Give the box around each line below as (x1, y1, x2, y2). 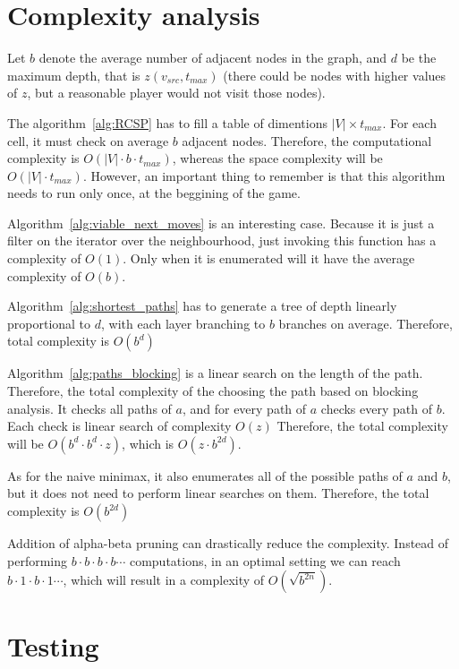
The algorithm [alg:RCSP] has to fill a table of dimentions (7, 113, 327, 132)
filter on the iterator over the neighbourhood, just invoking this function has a (7, 231, 437, 250)
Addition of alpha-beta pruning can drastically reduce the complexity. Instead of (7, 534, 449, 552)
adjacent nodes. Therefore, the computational (182, 131, 432, 150)
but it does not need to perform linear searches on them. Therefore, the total (7, 484, 429, 502)
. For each (382, 113, 437, 132)
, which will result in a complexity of (63, 570, 265, 589)
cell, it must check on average (7, 131, 169, 150)
